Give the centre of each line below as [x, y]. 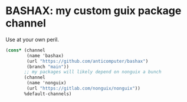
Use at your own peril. [32, 39]
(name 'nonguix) [47, 83]
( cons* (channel [25, 50]
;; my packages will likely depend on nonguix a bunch [93, 72]
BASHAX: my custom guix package [93, 11]
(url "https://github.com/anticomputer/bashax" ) [88, 61]
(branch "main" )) [48, 67]
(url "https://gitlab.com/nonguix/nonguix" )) [84, 89]
